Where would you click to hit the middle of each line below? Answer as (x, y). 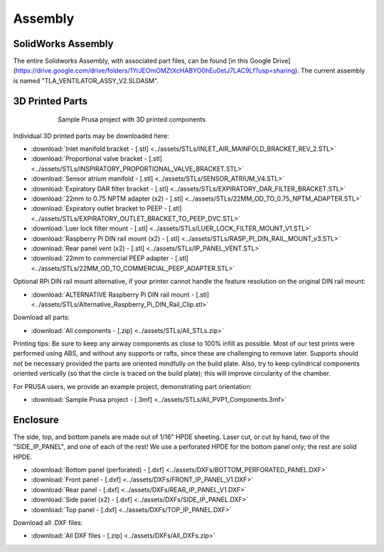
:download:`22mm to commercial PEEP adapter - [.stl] (110, 258)
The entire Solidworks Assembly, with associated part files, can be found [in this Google (142, 61)
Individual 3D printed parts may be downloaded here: (91, 136)
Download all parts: (42, 317)
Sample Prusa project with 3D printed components (132, 120)
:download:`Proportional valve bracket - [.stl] (97, 159)
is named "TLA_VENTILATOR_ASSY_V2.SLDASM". (86, 80)
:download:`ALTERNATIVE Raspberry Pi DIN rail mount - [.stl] (120, 294)
